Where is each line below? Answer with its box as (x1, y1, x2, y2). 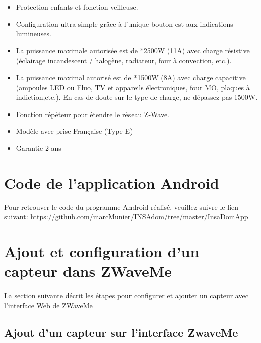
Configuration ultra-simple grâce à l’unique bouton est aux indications (16, 18, 233, 29)
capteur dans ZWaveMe (4, 261, 172, 281)
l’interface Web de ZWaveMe (4, 300, 93, 310)
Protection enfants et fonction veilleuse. (16, 2, 138, 12)
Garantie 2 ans (16, 142, 61, 153)
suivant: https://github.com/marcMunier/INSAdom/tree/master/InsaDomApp (4, 211, 248, 222)
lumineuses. (16, 28, 51, 39)
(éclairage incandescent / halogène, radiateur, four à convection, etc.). (16, 55, 232, 66)
